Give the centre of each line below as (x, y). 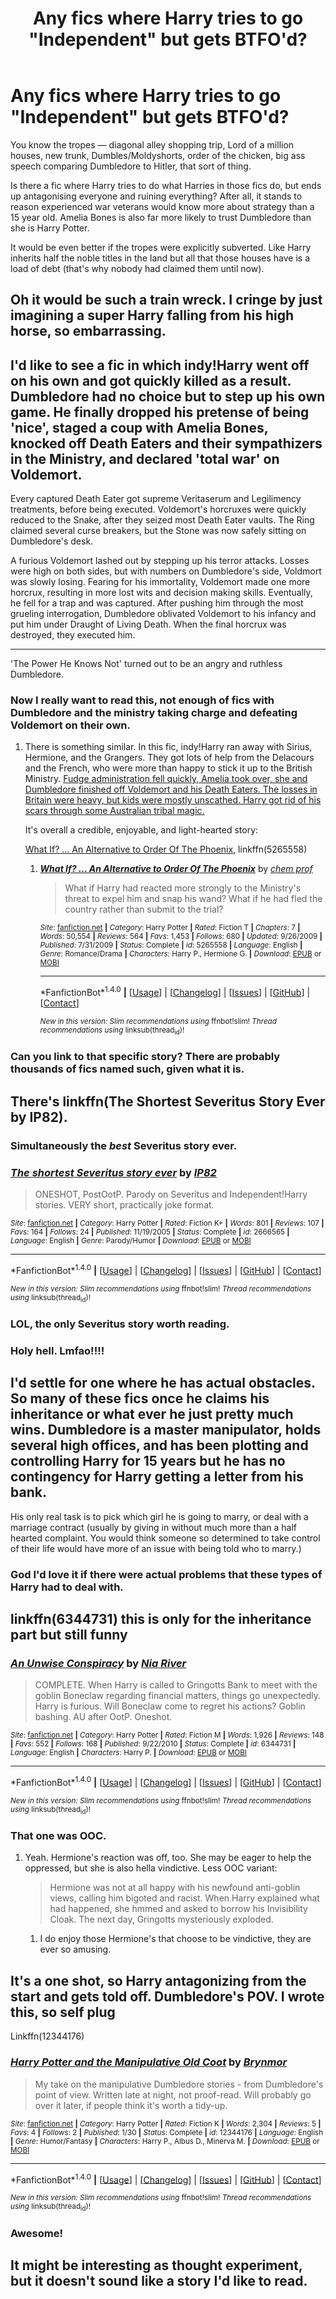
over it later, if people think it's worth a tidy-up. (131, 2105)
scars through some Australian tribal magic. (114, 811)
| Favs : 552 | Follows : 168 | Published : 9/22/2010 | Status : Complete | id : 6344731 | (153, 1744)
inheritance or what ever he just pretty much (152, 1414)
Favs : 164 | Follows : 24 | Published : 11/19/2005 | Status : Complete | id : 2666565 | (150, 1232)
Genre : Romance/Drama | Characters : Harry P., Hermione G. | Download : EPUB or (180, 954)
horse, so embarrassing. (88, 331)
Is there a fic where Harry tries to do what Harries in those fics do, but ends (166, 185)
